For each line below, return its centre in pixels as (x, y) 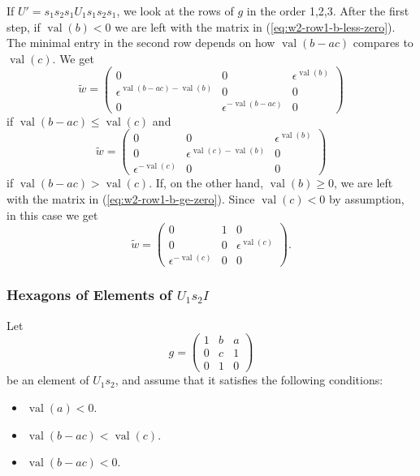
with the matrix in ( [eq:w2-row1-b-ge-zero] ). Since (131, 199)
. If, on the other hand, (206, 183)
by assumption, (366, 199)
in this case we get (52, 214)
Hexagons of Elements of (89, 295)
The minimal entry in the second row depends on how (141, 43)
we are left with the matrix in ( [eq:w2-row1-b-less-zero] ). (255, 26)
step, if (24, 26)
